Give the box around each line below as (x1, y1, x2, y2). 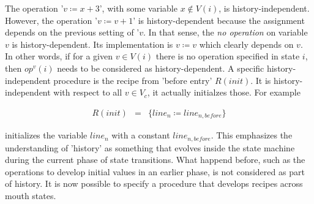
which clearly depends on (199, 37, 294, 50)
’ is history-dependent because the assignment (133, 13, 305, 26)
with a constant (111, 129, 170, 142)
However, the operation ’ (5, 13, 97, 26)
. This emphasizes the (211, 129, 293, 142)
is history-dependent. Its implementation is (12, 37, 173, 50)
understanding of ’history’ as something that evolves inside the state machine (5, 141, 295, 154)
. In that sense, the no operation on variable (143, 26, 308, 39)
